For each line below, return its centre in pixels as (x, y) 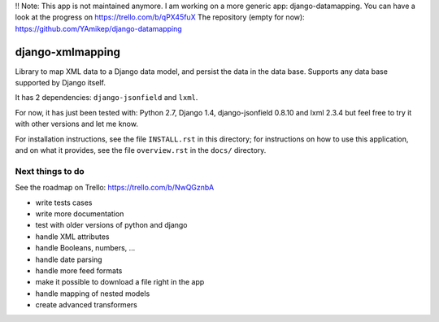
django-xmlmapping (68, 52)
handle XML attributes (72, 237)
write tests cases (64, 202)
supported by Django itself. (60, 83)
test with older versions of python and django (111, 225)
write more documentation (80, 213)
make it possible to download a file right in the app (120, 282)
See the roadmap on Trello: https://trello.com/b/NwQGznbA (115, 188)
